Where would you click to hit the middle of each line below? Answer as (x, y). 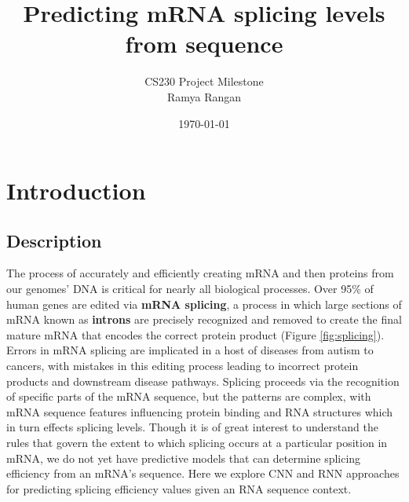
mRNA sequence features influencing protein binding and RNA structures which (200, 411)
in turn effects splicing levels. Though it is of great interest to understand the (192, 427)
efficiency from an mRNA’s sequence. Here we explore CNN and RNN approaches (203, 473)
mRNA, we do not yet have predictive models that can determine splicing (184, 458)
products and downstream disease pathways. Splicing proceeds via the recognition (203, 381)
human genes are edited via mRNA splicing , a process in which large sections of (204, 304)
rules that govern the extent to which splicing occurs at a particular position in (197, 443)
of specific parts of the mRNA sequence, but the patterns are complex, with (189, 396)
